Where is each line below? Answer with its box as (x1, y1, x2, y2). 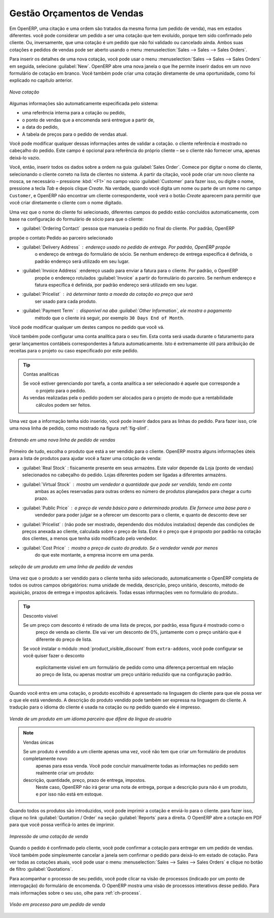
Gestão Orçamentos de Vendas (9, 8, 144, 19)
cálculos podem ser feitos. (36, 402, 91, 408)
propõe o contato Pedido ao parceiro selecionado (9, 234, 113, 241)
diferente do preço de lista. (36, 636, 92, 642)
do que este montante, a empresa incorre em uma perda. (35, 552, 154, 558)
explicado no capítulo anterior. (9, 77, 73, 83)
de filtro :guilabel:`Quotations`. (9, 866, 73, 872)
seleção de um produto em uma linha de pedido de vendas (9, 563, 133, 569)
